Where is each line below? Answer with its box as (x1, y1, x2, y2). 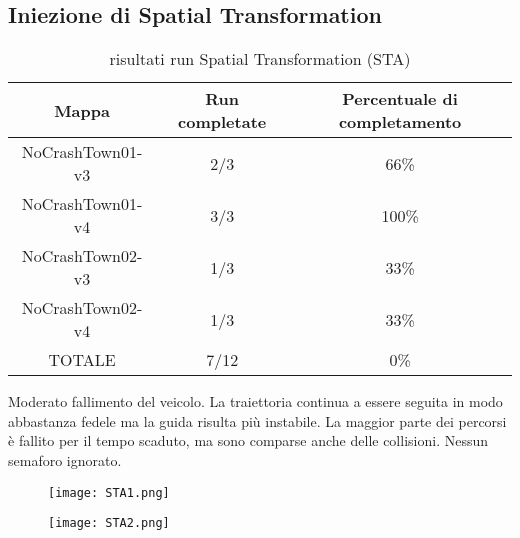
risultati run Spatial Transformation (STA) (109, 47, 411, 71)
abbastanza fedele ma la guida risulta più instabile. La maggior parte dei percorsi (8, 410, 507, 431)
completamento (338, 110, 462, 134)
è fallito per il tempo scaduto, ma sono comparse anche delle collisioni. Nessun (8, 430, 489, 451)
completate (178, 110, 267, 134)
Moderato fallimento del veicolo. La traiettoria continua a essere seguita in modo (8, 391, 503, 412)
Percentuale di (342, 87, 458, 111)
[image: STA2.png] (48, 516, 170, 531)
